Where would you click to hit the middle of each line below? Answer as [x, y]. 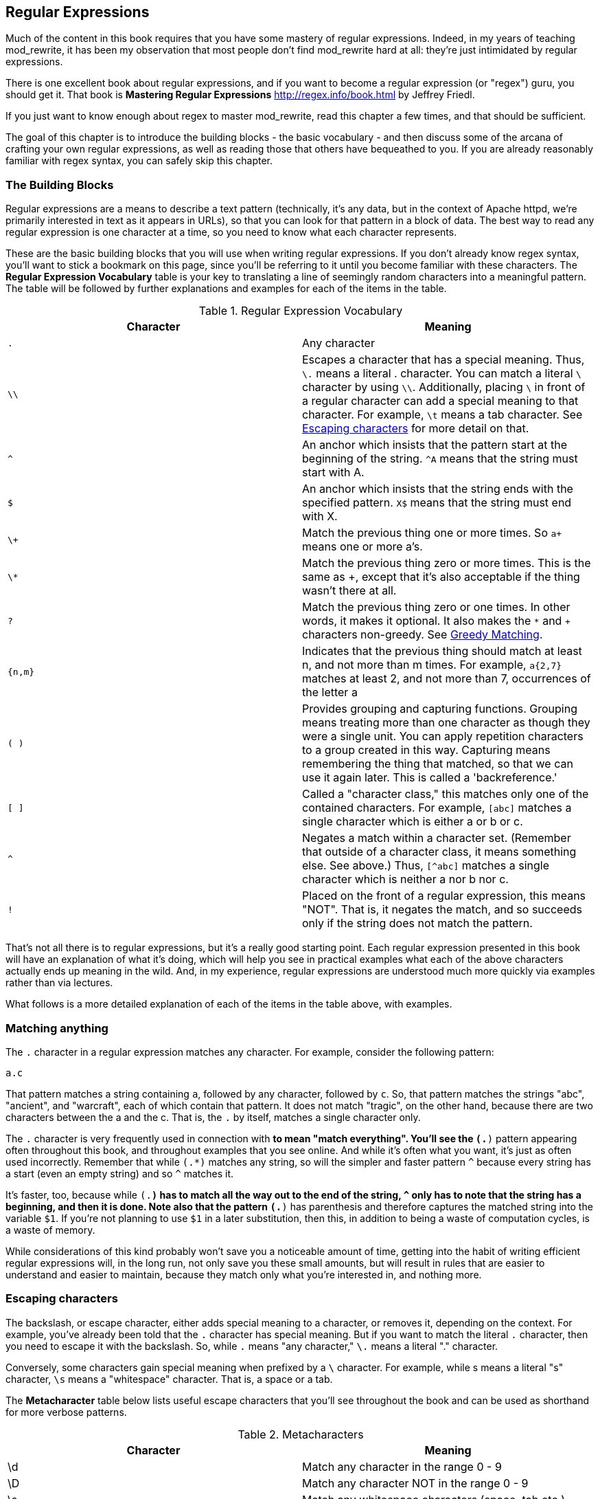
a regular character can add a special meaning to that [440, 401]
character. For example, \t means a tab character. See [442, 415]
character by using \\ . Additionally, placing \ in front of [444, 387]
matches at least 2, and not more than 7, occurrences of [447, 679]
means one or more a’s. [362, 547]
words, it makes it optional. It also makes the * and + [436, 621]
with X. [320, 517]
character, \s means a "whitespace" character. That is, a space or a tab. [169, 1379]
